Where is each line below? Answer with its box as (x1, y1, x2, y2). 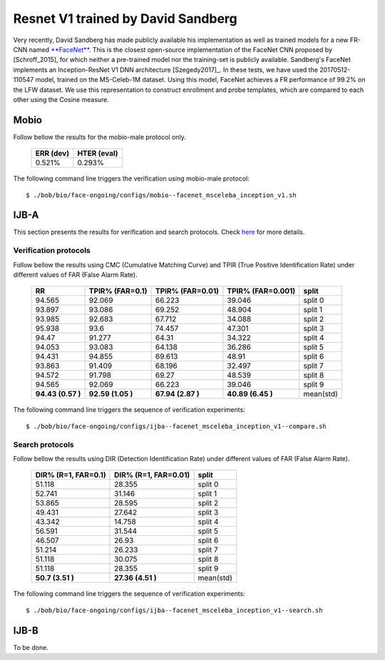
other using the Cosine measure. (13, 95, 110, 103)
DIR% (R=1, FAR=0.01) (114, 470, 190, 480)
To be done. (13, 643, 49, 651)
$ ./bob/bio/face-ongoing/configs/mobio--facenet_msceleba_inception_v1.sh (26, 191, 297, 199)
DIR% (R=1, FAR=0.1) (35, 470, 106, 480)
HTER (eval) (77, 148, 118, 158)
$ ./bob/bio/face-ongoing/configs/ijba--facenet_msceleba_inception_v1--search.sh (26, 606, 323, 614)
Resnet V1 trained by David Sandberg (13, 11, 238, 26)
